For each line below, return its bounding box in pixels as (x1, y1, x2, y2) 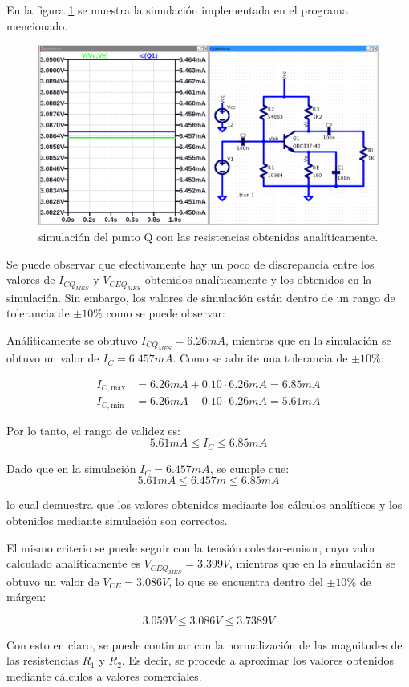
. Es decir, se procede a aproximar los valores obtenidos (121, 652, 394, 669)
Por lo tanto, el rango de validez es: (6, 422, 180, 438)
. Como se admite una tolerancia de (172, 350, 348, 366)
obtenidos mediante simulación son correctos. (6, 512, 228, 529)
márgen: (6, 588, 47, 605)
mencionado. (6, 17, 68, 34)
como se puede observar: (106, 305, 225, 321)
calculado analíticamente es (6, 555, 140, 572)
